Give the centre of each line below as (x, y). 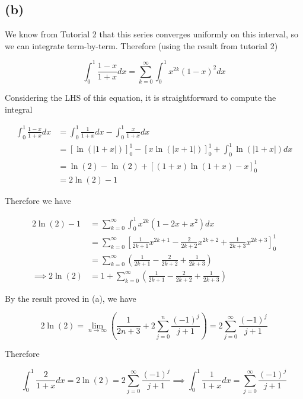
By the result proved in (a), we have (71, 298)
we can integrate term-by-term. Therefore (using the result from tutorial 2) (141, 45)
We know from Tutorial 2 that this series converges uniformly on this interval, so (151, 34)
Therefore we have (38, 201)
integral (19, 109)
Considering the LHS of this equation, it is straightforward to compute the (141, 98)
